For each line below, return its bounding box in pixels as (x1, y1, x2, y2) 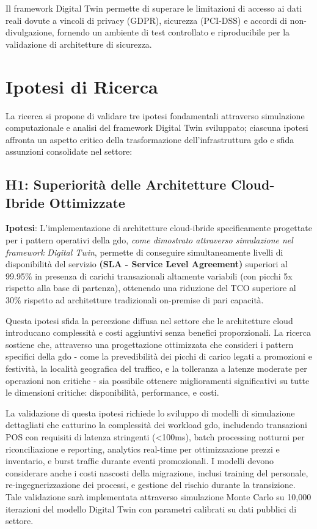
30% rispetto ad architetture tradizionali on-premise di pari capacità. (5, 294, 264, 306)
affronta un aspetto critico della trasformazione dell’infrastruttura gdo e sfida (5, 133, 294, 146)
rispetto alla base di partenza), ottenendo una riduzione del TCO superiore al (5, 281, 296, 294)
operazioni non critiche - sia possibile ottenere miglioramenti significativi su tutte (5, 374, 310, 387)
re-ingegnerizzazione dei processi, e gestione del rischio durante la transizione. (5, 478, 296, 491)
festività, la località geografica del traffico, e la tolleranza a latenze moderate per (5, 362, 307, 374)
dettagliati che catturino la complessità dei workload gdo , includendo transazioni (5, 418, 307, 431)
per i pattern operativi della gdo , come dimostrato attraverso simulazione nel (5, 234, 293, 246)
